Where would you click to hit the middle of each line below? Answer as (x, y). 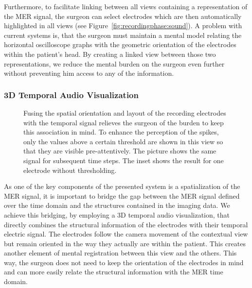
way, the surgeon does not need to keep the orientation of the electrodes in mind (124, 262)
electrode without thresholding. (70, 170)
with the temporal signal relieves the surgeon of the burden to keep (124, 122)
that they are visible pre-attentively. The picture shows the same (120, 151)
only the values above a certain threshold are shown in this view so (123, 141)
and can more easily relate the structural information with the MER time (114, 272)
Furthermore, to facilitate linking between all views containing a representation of (126, 6)
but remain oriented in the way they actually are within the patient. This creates (125, 243)
